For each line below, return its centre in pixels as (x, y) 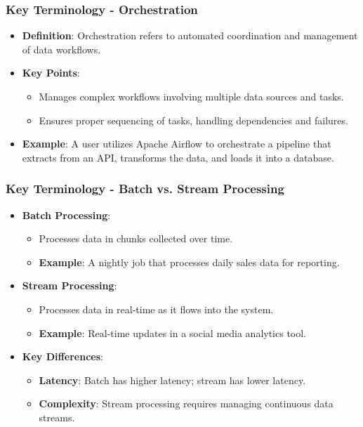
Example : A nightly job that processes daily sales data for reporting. (189, 262)
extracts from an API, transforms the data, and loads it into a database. (178, 157)
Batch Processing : (66, 215)
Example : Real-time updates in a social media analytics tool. (173, 333)
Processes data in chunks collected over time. (136, 238)
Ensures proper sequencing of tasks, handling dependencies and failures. (193, 120)
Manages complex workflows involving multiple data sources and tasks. (191, 96)
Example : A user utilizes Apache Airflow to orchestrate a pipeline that (177, 144)
